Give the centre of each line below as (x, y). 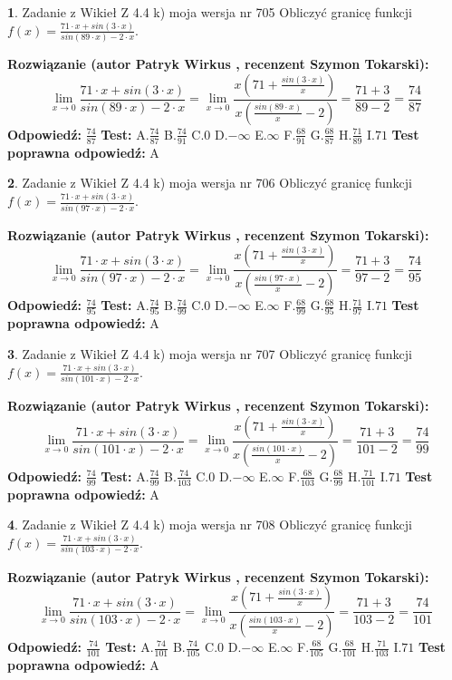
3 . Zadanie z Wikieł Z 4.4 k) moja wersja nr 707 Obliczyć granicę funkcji (210, 353)
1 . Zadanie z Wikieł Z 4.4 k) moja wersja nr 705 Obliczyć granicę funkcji (210, 12)
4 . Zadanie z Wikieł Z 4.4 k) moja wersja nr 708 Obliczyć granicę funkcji (210, 525)
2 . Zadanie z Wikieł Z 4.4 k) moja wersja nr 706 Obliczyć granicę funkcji (210, 183)
